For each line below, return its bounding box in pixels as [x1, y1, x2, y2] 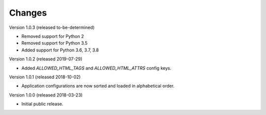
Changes [9, 7, 47, 18]
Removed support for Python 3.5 [21, 40, 88, 46]
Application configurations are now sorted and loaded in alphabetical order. [21, 83, 175, 89]
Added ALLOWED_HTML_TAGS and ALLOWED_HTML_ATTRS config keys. [21, 65, 172, 71]
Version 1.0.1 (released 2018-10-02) [9, 74, 81, 80]
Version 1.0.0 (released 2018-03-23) [9, 92, 83, 98]
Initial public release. [21, 101, 64, 107]
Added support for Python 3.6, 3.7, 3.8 [21, 47, 99, 53]
